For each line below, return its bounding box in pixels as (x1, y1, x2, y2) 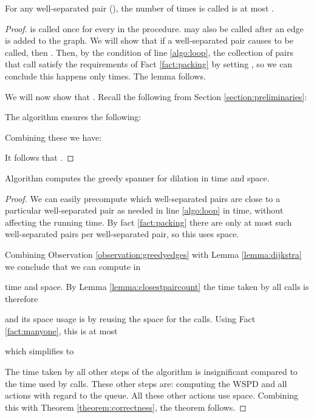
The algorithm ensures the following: (5, 110, 142, 123)
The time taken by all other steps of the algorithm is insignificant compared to (5, 365, 298, 378)
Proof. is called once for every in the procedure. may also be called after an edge (5, 22, 304, 35)
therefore (5, 292, 38, 305)
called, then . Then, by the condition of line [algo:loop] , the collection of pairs (5, 46, 294, 58)
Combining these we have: (5, 130, 102, 143)
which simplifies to (5, 345, 74, 357)
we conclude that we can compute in (5, 260, 141, 272)
